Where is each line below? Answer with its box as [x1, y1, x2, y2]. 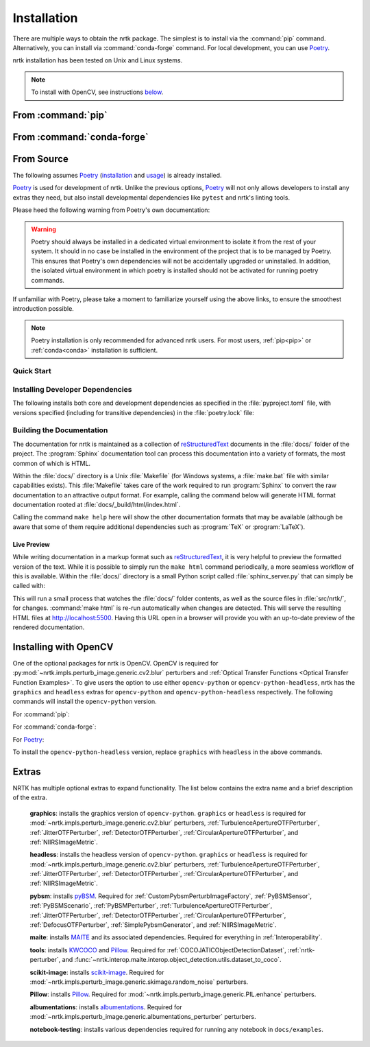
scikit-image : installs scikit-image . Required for [29, 968, 164, 976]
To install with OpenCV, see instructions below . [31, 88, 164, 96]
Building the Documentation [12, 425, 108, 435]
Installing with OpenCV [12, 641, 114, 652]
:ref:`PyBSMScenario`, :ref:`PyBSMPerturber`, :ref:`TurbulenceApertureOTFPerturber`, [29, 902, 273, 910]
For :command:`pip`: [12, 710, 70, 718]
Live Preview [12, 540, 51, 548]
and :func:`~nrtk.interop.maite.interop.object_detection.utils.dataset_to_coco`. [62, 956, 282, 964]
